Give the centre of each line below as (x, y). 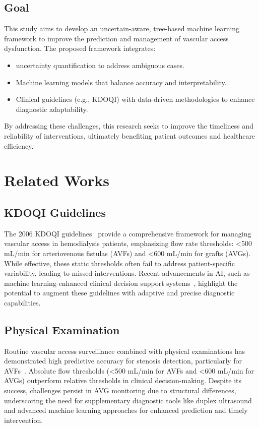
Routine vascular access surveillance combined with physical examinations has (124, 351)
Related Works (57, 180)
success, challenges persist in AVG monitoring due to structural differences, (120, 390)
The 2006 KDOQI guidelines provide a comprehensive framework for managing (128, 233)
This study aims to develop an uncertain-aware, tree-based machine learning (122, 28)
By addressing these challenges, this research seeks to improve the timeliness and (129, 126)
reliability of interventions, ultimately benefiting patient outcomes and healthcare (130, 135)
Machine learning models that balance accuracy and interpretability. (121, 82)
